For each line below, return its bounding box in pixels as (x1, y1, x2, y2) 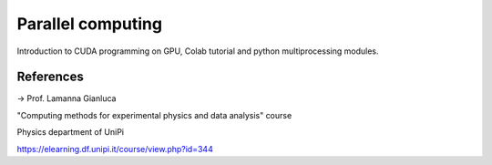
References (16, 69, 84, 85)
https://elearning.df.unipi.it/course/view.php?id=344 (16, 143, 213, 154)
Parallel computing (16, 14, 163, 34)
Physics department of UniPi (16, 127, 125, 138)
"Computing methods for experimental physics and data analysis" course (16, 109, 292, 120)
